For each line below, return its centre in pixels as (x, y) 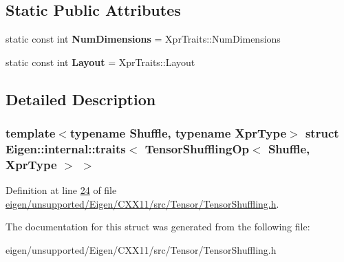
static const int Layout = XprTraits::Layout (100, 62)
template (31, 133)
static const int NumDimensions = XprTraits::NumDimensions (143, 39)
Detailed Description (81, 99)
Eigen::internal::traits (66, 149)
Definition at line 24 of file (61, 190)
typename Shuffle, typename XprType (178, 133)
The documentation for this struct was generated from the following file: (158, 227)
